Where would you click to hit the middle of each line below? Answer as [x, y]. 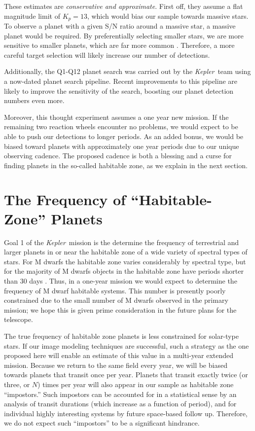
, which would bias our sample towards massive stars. [168, 16]
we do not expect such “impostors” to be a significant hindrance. [102, 423]
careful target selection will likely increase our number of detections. [107, 54]
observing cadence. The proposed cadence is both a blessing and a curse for [118, 156]
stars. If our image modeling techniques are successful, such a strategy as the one [127, 345]
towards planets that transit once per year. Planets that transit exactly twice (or [126, 375]
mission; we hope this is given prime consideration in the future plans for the [120, 309]
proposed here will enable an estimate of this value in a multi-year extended [119, 355]
